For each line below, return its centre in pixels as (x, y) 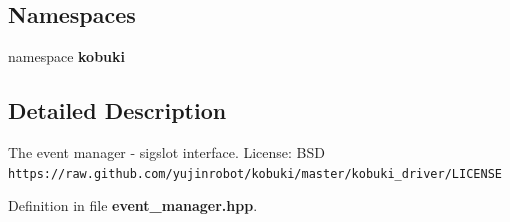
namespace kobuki (67, 56)
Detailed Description (117, 110)
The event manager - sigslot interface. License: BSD (167, 152)
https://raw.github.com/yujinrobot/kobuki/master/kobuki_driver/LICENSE (255, 173)
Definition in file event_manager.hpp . (133, 205)
